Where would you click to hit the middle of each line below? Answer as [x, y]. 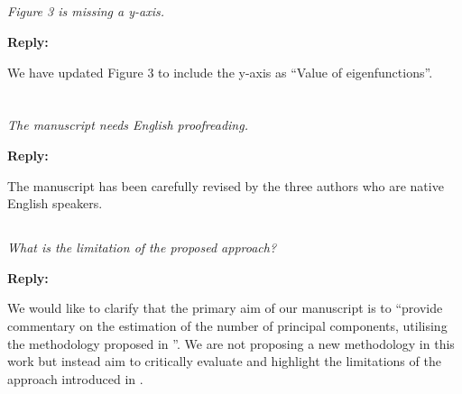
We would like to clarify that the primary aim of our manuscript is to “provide [225, 308]
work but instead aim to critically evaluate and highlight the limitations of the [224, 361]
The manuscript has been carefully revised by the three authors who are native [226, 185]
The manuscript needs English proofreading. [128, 125]
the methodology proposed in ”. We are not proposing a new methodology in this [231, 343]
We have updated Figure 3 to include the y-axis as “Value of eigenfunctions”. [220, 72]
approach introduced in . [75, 378]
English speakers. [55, 203]
